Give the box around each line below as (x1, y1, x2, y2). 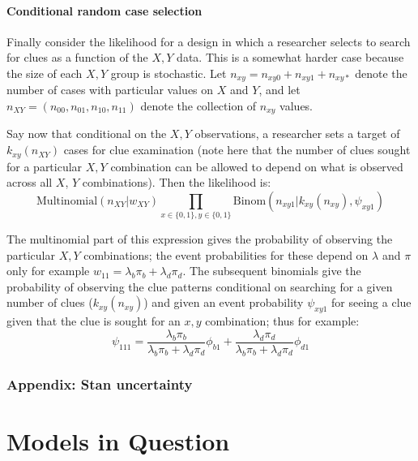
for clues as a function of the (6, 49, 148, 66)
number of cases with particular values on (6, 81, 214, 98)
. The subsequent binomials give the (182, 262, 361, 279)
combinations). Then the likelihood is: (82, 174, 271, 191)
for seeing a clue (331, 294, 412, 311)
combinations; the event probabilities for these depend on (83, 246, 369, 263)
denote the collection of (140, 97, 257, 114)
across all (6, 174, 53, 191)
